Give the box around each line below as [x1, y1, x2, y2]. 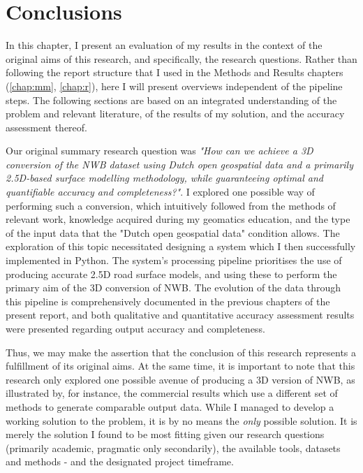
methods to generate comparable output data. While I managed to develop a [6, 399, 334, 414]
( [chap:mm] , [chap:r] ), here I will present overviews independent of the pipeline [6, 78, 343, 93]
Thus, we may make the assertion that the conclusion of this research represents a [6, 344, 357, 359]
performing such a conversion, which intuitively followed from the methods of [6, 198, 336, 212]
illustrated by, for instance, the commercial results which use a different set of [6, 386, 338, 400]
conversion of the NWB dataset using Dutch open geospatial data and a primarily [6, 157, 353, 171]
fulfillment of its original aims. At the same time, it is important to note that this [6, 358, 355, 373]
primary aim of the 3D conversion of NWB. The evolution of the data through [6, 280, 341, 295]
